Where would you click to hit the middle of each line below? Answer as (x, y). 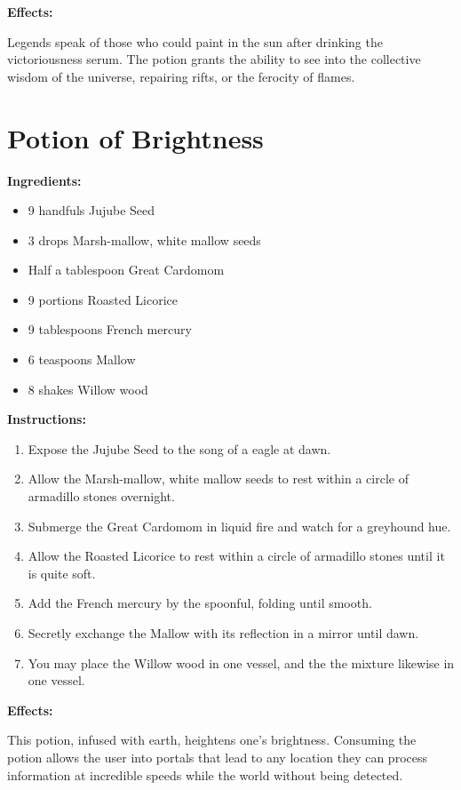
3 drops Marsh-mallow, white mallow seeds (144, 239)
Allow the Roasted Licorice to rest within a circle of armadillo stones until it (236, 556)
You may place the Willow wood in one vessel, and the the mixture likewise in (241, 662)
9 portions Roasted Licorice (103, 299)
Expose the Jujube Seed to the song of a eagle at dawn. (179, 448)
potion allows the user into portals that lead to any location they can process (218, 757)
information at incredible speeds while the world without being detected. (205, 774)
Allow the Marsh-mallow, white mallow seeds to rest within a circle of (218, 479)
